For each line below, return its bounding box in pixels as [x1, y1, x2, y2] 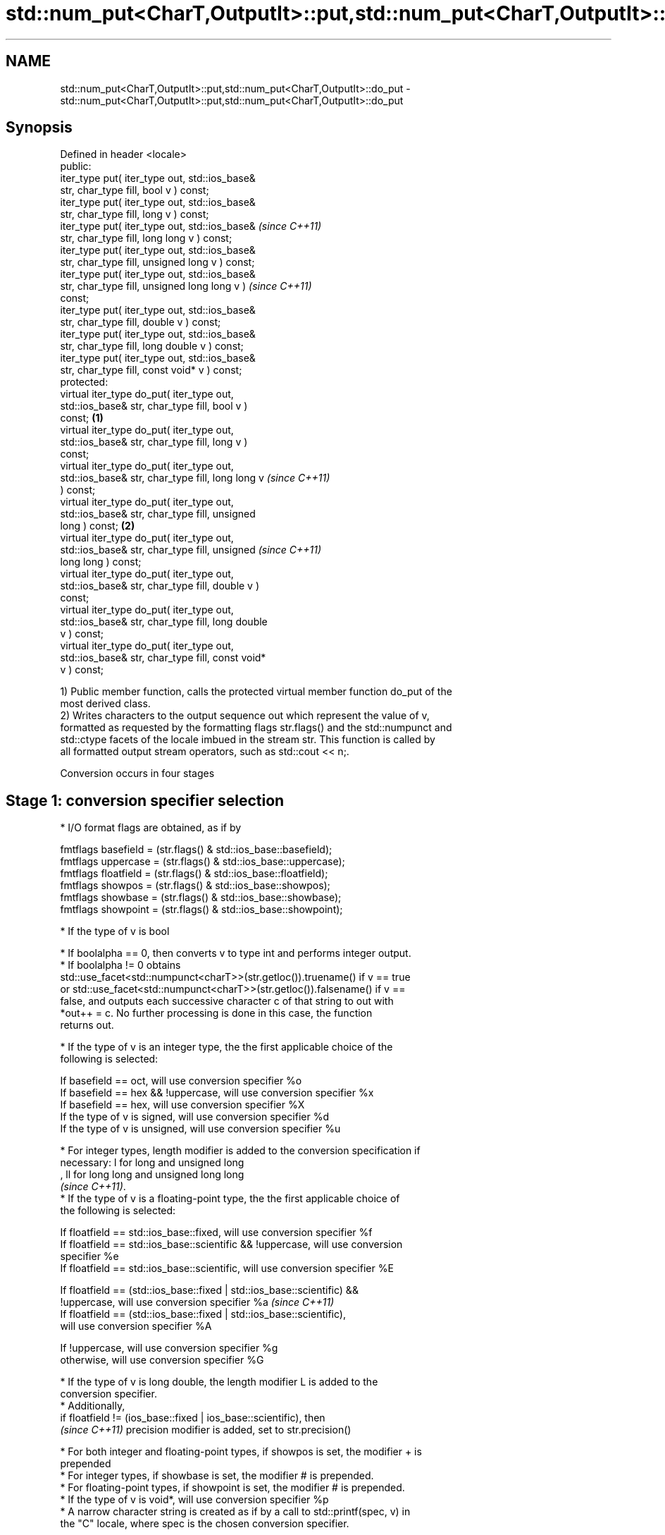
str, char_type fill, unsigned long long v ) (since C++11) [60, 280, 312, 293]
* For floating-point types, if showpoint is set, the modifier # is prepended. [60, 1481, 405, 1494]
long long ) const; [60, 556, 142, 568]
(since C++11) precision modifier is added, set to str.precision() [60, 1424, 352, 1436]
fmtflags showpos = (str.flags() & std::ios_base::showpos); [60, 879, 330, 892]
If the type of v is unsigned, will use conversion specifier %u [60, 1123, 341, 1135]
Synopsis [6, 118, 73, 137]
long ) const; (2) [60, 520, 135, 532]
